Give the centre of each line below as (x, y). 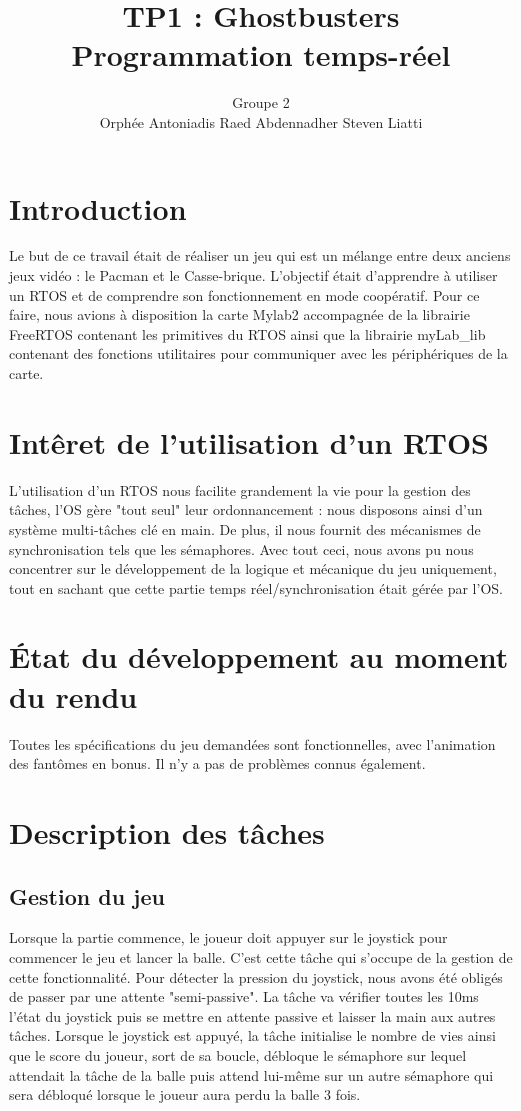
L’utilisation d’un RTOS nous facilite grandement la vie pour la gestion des (240, 489)
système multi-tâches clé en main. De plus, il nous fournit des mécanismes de (245, 528)
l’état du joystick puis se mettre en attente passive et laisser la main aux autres (252, 1015)
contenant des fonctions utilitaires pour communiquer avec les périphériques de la (258, 353)
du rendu (73, 695)
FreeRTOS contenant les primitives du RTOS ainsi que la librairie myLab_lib (247, 333)
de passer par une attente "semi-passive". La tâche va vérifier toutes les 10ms (244, 996)
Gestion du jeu (87, 895)
